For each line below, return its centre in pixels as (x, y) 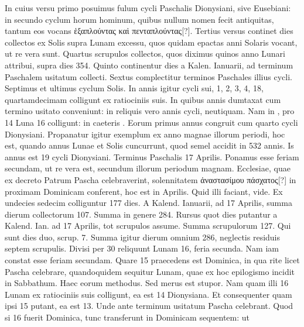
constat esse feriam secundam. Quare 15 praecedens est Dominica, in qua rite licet (152, 260)
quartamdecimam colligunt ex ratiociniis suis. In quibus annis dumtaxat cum (143, 99)
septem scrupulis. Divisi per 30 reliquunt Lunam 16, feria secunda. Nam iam (142, 248)
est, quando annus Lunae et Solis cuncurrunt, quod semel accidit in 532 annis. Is (149, 145)
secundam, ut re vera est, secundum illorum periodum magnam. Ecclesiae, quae (148, 168)
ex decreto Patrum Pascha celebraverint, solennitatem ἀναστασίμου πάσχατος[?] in (151, 179)
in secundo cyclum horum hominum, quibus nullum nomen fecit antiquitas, (139, 19)
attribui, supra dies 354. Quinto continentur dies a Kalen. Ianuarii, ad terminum (149, 65)
